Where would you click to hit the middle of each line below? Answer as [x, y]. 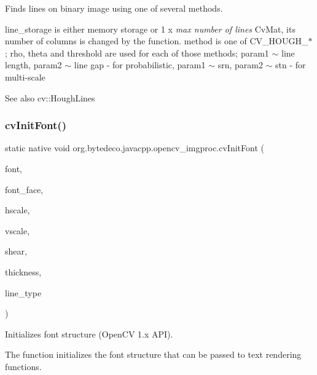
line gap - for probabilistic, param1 [140, 65]
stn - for [291, 65]
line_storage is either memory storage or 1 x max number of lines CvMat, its [150, 29]
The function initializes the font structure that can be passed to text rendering [153, 354]
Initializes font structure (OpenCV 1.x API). [89, 334]
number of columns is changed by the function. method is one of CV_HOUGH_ [157, 41]
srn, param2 [240, 65]
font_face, [24, 189]
